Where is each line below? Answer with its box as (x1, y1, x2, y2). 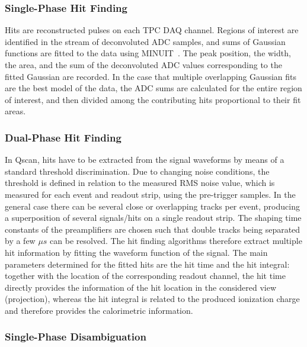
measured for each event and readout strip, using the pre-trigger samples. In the (5, 188, 296, 200)
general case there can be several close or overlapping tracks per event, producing (5, 200, 300, 212)
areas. (5, 105, 26, 117)
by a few (5, 234, 36, 247)
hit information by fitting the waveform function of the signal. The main (5, 246, 268, 258)
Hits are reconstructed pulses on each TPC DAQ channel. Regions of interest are (5, 24, 299, 36)
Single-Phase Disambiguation (5, 329, 146, 344)
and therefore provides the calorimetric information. (5, 304, 193, 316)
